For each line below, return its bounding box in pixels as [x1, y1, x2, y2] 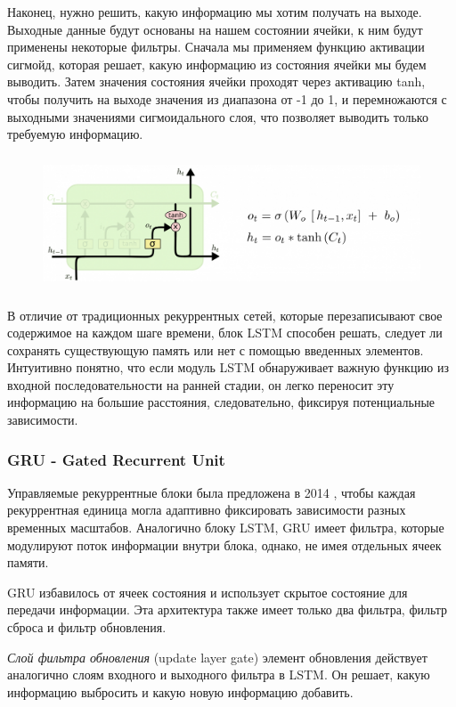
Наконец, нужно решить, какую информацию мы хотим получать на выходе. [7, 3, 422, 20]
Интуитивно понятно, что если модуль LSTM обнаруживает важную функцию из [7, 358, 450, 377]
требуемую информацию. [7, 125, 143, 143]
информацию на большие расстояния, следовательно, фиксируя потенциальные [7, 393, 436, 411]
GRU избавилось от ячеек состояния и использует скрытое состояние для [7, 582, 408, 601]
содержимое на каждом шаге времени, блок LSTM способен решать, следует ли [7, 323, 443, 342]
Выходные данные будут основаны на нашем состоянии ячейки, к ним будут [7, 20, 423, 38]
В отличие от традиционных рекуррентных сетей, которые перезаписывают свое [7, 305, 443, 324]
